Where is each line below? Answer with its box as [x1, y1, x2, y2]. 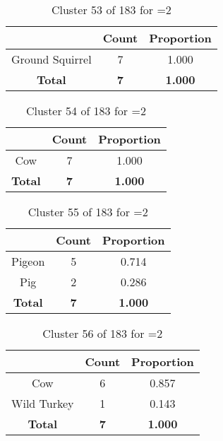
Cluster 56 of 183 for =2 [42, 325, 163, 341]
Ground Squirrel [11, 51, 92, 67]
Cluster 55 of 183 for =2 [28, 204, 148, 220]
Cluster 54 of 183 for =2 [25, 102, 146, 119]
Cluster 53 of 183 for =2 [51, 1, 171, 18]
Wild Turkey [11, 395, 74, 411]
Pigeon [11, 253, 45, 269]
